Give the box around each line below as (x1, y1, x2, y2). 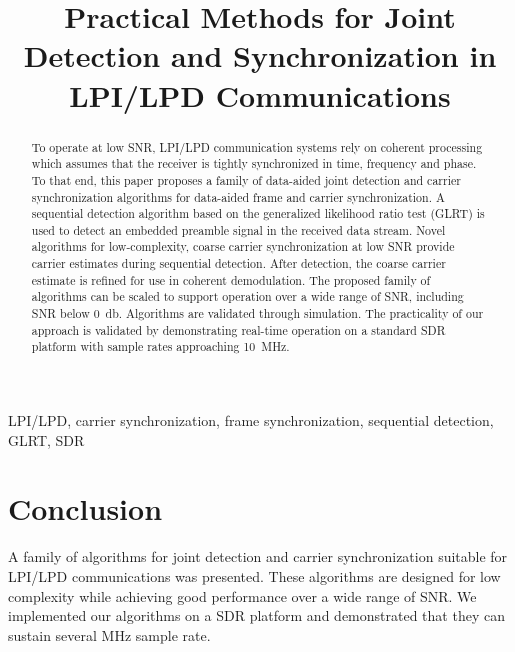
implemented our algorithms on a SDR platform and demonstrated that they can (8, 605, 505, 626)
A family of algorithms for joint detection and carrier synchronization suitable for (8, 546, 508, 567)
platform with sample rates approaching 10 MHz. (31, 338, 290, 355)
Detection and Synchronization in (23, 35, 497, 76)
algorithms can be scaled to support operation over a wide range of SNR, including (31, 288, 464, 305)
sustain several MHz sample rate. (8, 624, 211, 645)
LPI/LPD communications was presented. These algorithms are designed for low (8, 565, 501, 586)
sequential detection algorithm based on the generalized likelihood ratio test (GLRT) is (31, 205, 485, 222)
